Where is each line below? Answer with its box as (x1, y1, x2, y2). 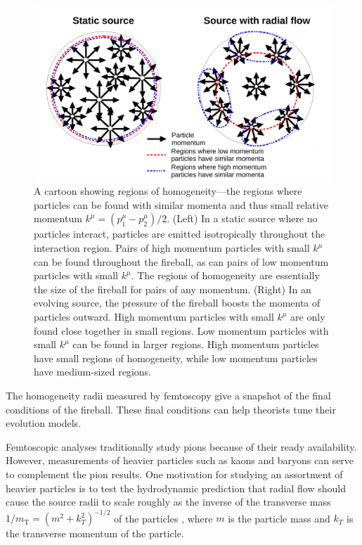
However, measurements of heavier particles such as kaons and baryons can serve (6, 453, 354, 468)
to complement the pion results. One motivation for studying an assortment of (6, 466, 343, 481)
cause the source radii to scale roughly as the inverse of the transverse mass (6, 494, 331, 509)
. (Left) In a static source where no (167, 211, 318, 226)
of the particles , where (113, 511, 213, 525)
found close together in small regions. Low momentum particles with (34, 323, 329, 338)
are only (290, 309, 325, 324)
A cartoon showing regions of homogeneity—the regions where (34, 184, 302, 198)
